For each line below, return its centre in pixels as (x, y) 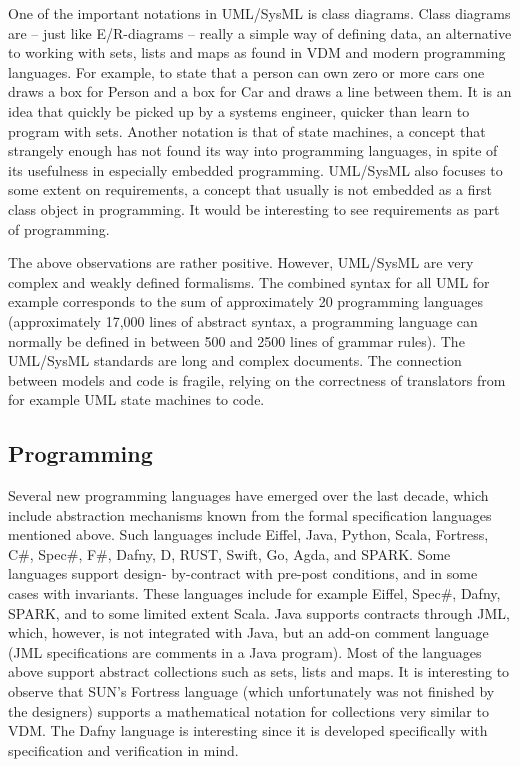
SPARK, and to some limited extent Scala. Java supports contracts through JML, (259, 612)
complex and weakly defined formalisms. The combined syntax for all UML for (249, 281)
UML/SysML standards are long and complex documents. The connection (235, 360)
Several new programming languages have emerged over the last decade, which (248, 495)
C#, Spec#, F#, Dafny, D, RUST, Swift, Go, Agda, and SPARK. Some (229, 553)
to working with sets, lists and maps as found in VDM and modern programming (257, 52)
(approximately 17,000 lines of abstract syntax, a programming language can (243, 320)
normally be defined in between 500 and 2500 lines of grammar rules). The (236, 340)
